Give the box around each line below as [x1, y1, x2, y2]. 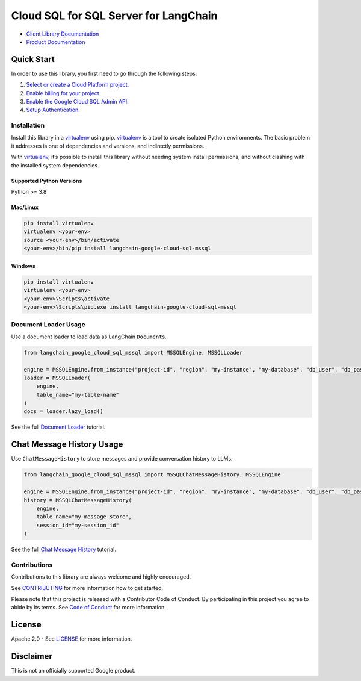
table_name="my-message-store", [36, 514, 132, 520]
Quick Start [11, 54, 55, 64]
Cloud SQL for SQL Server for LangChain [11, 9, 218, 22]
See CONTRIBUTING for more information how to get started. [11, 584, 164, 591]
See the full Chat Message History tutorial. [11, 546, 117, 553]
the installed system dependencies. [11, 161, 99, 169]
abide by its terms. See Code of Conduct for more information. [11, 604, 167, 611]
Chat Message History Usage [11, 440, 123, 450]
